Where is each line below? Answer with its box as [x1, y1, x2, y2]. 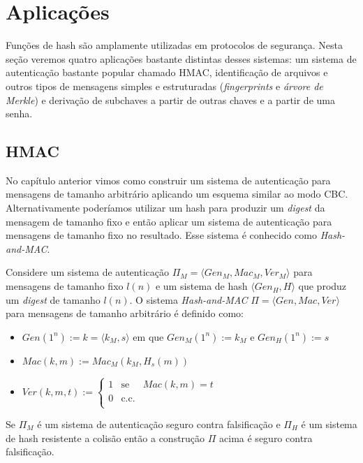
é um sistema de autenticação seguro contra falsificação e [37, 417, 281, 432]
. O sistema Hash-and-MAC [129, 292, 248, 307]
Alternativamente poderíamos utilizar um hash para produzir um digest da [6, 200, 325, 215]
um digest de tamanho [6, 292, 101, 307]
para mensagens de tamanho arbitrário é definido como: [6, 306, 244, 321]
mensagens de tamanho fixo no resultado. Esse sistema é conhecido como [6, 228, 317, 242]
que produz [298, 279, 347, 293]
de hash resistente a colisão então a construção [6, 430, 205, 445]
